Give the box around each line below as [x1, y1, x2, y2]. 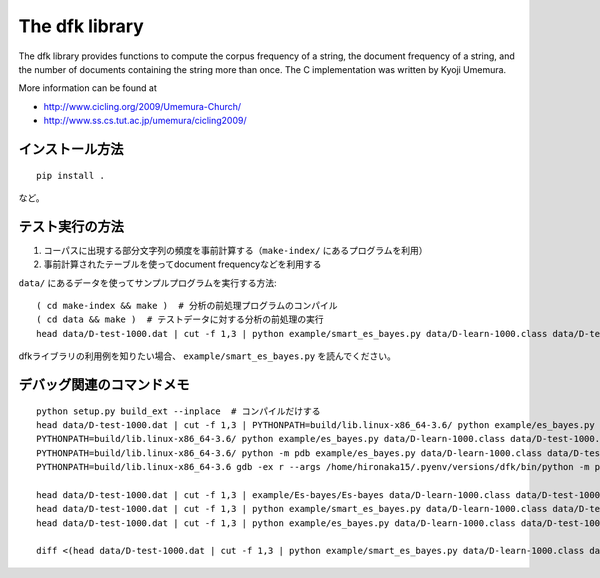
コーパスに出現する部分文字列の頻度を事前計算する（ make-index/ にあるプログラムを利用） [43, 244, 429, 256]
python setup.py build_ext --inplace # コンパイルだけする [36, 405, 321, 417]
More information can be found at [18, 82, 157, 94]
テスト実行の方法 [18, 218, 124, 235]
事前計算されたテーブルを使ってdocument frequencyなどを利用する [43, 258, 322, 270]
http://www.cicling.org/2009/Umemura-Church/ [43, 100, 242, 112]
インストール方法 [18, 140, 124, 157]
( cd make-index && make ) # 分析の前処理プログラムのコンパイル [36, 300, 339, 311]
